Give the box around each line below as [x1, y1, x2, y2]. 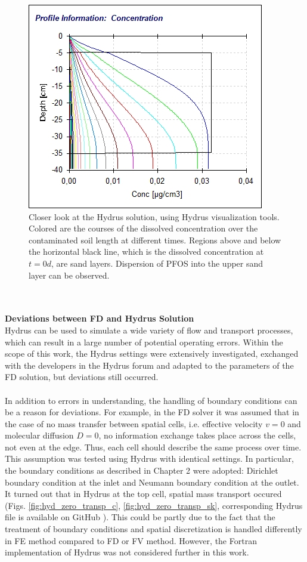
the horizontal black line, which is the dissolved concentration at [29, 245, 264, 258]
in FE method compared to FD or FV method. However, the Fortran [5, 534, 257, 546]
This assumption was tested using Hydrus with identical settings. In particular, [5, 452, 294, 465]
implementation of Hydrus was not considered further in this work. [5, 546, 249, 558]
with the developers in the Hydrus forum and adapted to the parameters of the [5, 359, 294, 371]
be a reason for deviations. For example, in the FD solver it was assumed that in [5, 406, 299, 418]
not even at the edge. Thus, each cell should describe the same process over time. [5, 440, 302, 453]
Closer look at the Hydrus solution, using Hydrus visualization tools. [29, 210, 280, 223]
